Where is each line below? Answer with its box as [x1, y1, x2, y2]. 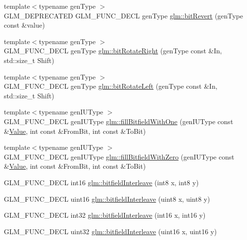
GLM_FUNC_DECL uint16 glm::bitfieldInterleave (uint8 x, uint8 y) [4, 193, 210, 204]
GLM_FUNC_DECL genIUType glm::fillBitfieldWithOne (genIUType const [4, 116, 233, 126]
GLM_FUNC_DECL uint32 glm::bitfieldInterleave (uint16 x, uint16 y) [4, 226, 217, 236]
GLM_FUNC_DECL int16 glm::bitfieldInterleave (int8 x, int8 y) [4, 177, 199, 187]
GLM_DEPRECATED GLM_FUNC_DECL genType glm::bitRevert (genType [4, 10, 243, 20]
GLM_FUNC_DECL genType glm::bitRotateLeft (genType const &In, [4, 81, 217, 91]
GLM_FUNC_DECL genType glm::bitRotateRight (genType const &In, [4, 46, 222, 56]
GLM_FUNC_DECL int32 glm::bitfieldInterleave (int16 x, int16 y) [4, 210, 206, 220]
